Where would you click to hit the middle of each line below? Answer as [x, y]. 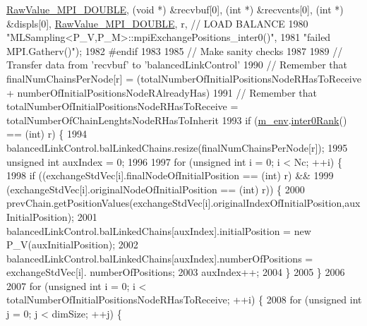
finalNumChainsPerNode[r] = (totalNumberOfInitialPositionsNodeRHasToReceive [184, 78]
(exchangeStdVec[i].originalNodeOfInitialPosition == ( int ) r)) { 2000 [156, 189]
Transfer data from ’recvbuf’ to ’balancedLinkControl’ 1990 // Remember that [177, 65]
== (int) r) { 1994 [47, 134]
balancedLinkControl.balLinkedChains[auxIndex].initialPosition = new [159, 230]
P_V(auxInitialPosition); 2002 [72, 244]
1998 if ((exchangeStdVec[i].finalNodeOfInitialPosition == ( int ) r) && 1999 [170, 175]
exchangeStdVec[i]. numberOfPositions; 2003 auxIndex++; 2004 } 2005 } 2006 [176, 272]
